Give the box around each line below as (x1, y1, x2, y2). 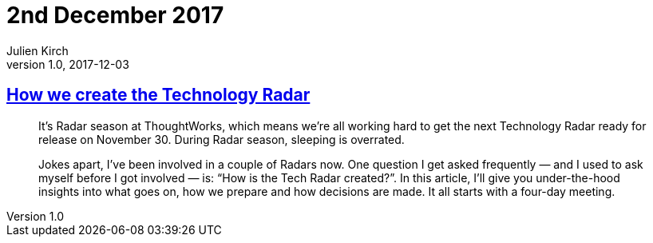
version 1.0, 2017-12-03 (6, 57, 129, 71)
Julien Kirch (6, 43, 69, 58)
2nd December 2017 (6, 2, 224, 29)
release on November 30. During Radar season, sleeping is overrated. (38, 132, 405, 146)
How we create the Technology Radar (6, 85, 311, 106)
